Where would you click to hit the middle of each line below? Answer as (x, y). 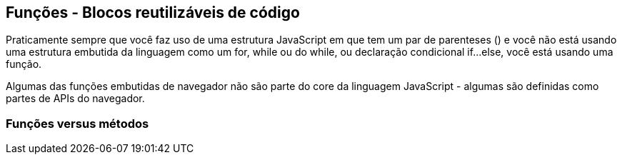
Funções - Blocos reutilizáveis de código (153, 12)
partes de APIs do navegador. (75, 99)
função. (24, 64)
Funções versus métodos (77, 123)
